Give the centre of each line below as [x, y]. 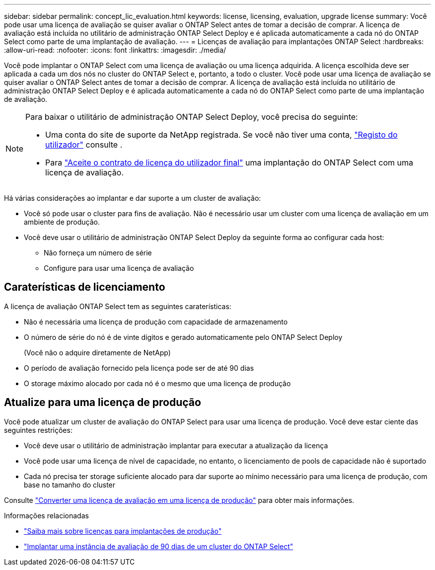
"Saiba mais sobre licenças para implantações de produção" [123, 531]
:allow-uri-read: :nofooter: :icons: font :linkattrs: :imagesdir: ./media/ [115, 50]
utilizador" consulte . [84, 145]
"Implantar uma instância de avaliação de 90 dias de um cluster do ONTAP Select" [159, 546]
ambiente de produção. [62, 222]
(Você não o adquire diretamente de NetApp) [97, 352]
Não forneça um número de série [98, 253]
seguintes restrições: [38, 430]
